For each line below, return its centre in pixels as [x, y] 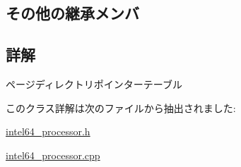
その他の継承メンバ [72, 13]
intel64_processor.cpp [53, 155]
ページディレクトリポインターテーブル [94, 83]
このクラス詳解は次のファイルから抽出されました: [121, 107]
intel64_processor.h [48, 131]
